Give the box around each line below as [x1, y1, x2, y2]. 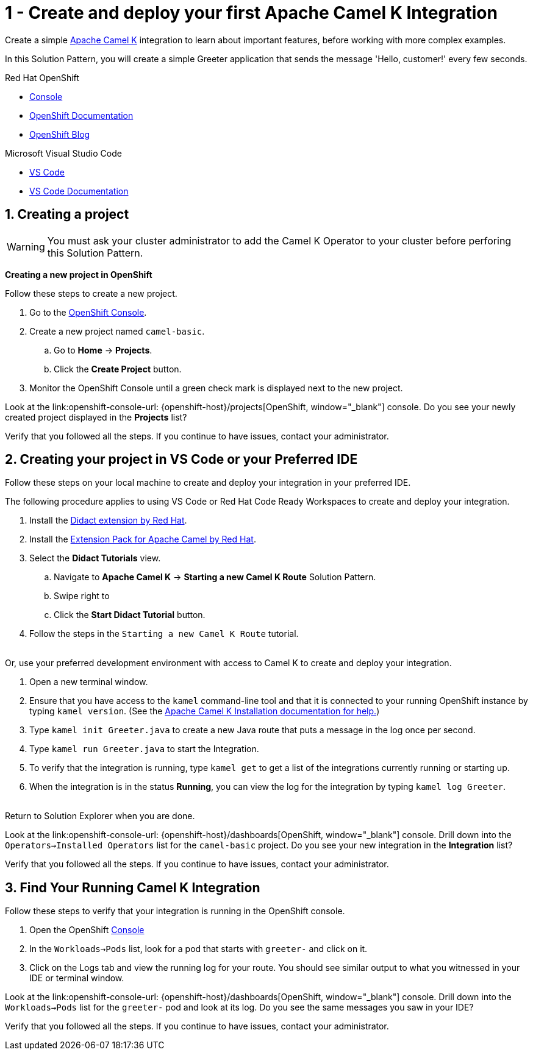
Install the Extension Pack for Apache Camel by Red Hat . [29, 534, 256, 545]
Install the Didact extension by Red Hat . [29, 515, 187, 526]
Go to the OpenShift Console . [29, 307, 147, 318]
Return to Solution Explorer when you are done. [5, 811, 195, 822]
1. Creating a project [5, 207, 129, 222]
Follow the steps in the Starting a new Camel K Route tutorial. [29, 628, 299, 639]
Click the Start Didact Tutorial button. [54, 609, 206, 620]
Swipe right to [54, 591, 110, 602]
